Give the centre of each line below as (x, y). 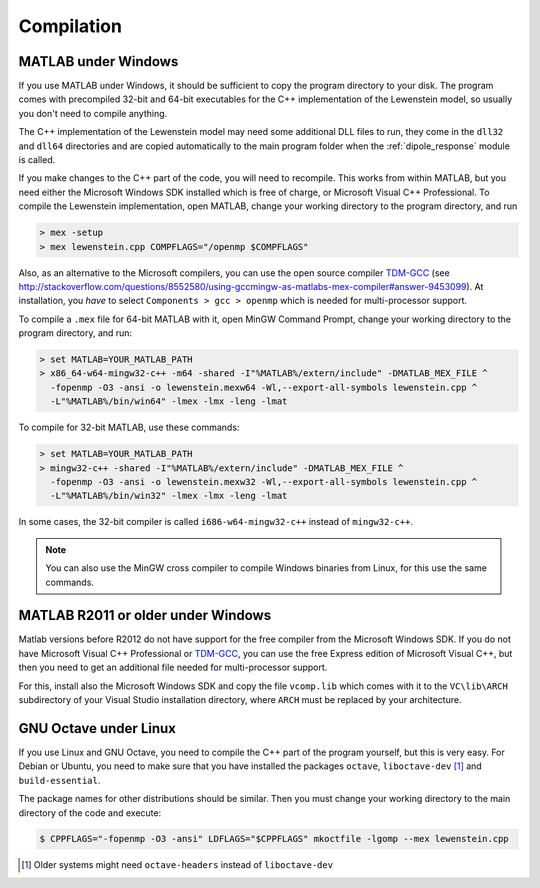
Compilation (70, 26)
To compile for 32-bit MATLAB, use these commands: (129, 427)
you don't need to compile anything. (93, 113)
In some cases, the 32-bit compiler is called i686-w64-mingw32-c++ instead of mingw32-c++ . (216, 522)
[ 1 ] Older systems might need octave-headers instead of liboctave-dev (177, 865)
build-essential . (59, 780)
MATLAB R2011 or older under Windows (145, 615)
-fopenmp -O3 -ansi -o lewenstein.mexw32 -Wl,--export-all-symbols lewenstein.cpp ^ (264, 482)
